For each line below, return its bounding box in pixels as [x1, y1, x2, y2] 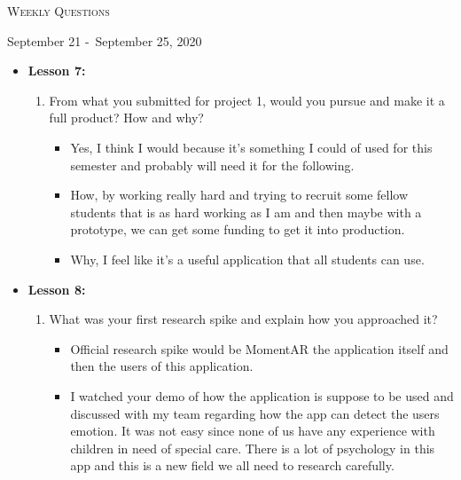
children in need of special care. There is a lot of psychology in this [70, 438, 435, 457]
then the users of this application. [70, 357, 254, 375]
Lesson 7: [27, 61, 86, 80]
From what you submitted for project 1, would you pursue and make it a [49, 90, 445, 109]
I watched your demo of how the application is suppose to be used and [70, 386, 454, 405]
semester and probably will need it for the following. [70, 155, 355, 174]
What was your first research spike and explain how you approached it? [49, 310, 438, 328]
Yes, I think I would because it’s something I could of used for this [70, 138, 433, 156]
